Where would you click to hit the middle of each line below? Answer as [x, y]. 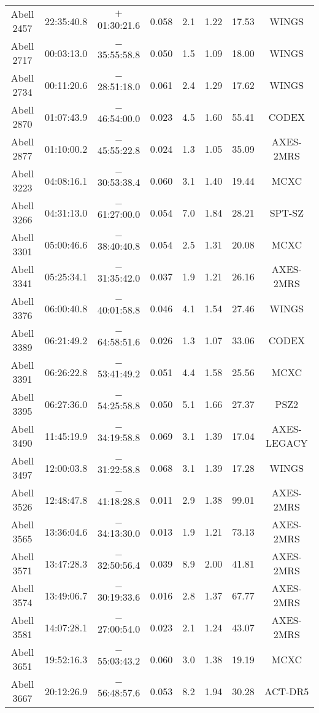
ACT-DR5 [287, 691]
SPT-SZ [287, 212]
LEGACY [287, 443]
